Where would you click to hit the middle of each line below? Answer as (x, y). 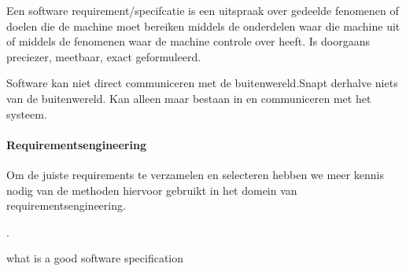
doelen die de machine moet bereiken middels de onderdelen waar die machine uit (203, 26)
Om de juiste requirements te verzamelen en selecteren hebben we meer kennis (195, 174)
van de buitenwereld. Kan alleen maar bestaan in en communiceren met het (189, 98)
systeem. (27, 114)
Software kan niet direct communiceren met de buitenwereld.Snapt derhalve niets (202, 83)
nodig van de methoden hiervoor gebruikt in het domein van (152, 190)
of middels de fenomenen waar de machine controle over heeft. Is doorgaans (188, 41)
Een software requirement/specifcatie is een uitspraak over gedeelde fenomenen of (203, 10)
